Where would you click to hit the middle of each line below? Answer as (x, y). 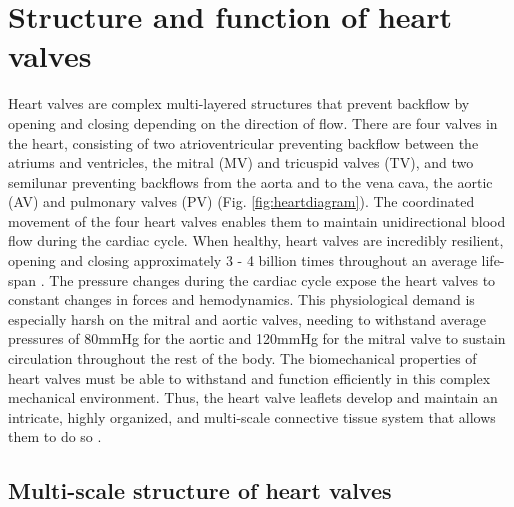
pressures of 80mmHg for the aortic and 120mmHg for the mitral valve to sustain (257, 338)
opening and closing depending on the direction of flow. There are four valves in (253, 122)
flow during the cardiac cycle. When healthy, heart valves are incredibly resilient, (256, 240)
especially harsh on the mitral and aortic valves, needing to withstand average (247, 318)
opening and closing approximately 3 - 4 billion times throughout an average (242, 260)
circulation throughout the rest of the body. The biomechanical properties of (242, 358)
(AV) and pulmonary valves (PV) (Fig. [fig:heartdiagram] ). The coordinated (241, 201)
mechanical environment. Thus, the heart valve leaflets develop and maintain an (253, 397)
